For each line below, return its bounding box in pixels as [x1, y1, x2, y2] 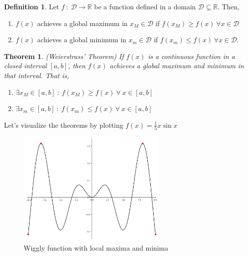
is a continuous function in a [148, 51, 235, 61]
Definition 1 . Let [4, 1, 59, 11]
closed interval [4, 60, 47, 71]
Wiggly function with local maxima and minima [24, 242, 168, 253]
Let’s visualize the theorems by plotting [4, 119, 123, 130]
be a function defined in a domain [94, 1, 196, 11]
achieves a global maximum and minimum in [110, 60, 244, 71]
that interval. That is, [4, 70, 69, 80]
